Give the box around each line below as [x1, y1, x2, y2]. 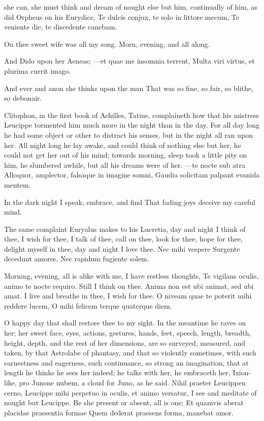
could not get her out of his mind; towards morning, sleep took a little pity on [4, 149, 247, 160]
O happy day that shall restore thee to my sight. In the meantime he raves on [4, 317, 246, 328]
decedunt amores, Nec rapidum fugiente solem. [4, 253, 149, 264]
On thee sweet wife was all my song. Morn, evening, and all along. [4, 38, 210, 49]
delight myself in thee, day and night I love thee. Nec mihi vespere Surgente [4, 243, 240, 254]
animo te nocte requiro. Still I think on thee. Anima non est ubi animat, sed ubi [4, 280, 254, 291]
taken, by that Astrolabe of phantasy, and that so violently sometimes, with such [4, 347, 256, 358]
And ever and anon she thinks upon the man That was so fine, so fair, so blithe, [4, 82, 253, 93]
